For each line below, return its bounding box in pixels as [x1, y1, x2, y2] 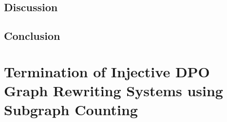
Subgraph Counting [4, 100, 138, 120]
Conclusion [4, 28, 60, 43]
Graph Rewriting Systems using [4, 80, 223, 100]
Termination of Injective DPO [4, 61, 210, 81]
